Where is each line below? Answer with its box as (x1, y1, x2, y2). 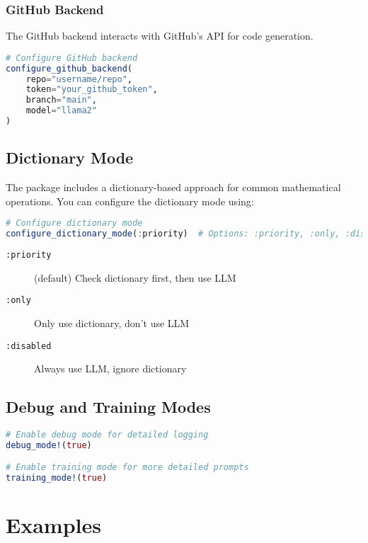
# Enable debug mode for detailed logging (6, 430, 209, 440)
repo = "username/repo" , (25, 74, 133, 84)
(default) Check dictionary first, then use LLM (34, 270, 236, 285)
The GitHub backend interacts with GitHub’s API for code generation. (6, 28, 314, 43)
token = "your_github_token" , (25, 84, 158, 95)
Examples (6, 510, 101, 539)
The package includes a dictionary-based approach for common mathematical (6, 180, 341, 195)
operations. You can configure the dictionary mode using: (6, 193, 254, 208)
